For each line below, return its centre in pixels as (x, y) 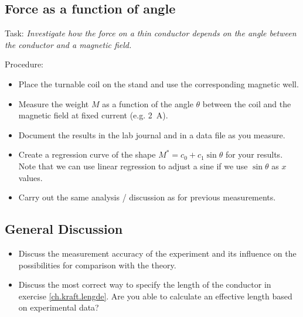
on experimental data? (59, 307)
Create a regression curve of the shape (87, 154)
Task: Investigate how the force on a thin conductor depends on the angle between (151, 33)
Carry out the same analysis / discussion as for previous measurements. (147, 197)
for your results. (254, 154)
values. (30, 177)
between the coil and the (247, 103)
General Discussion (64, 229)
